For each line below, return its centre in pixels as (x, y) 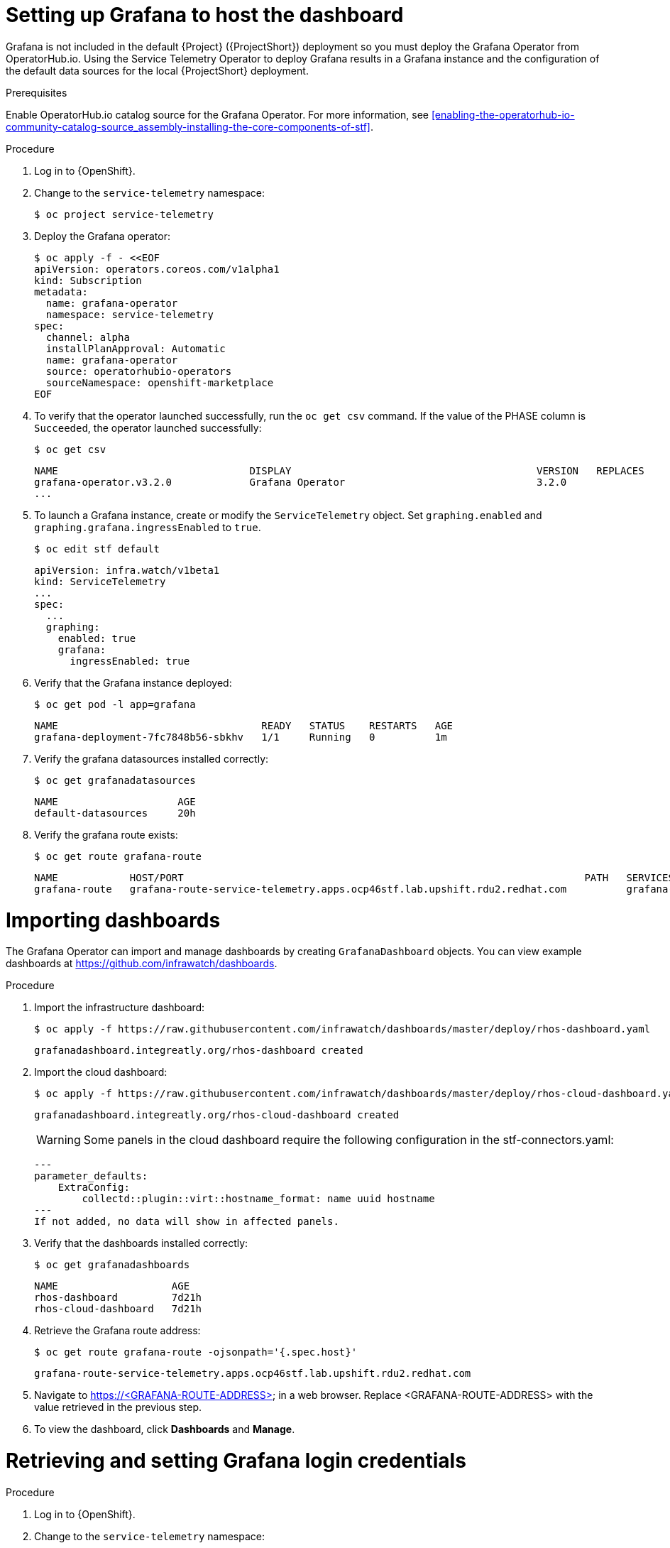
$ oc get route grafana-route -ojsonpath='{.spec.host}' (196, 1352)
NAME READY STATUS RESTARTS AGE (244, 725)
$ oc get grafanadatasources (115, 780)
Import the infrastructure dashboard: (120, 1008)
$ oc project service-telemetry (124, 214)
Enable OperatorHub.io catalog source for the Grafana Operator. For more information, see (217, 114)
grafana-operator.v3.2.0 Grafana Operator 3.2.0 (301, 482)
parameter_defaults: (91, 1176)
